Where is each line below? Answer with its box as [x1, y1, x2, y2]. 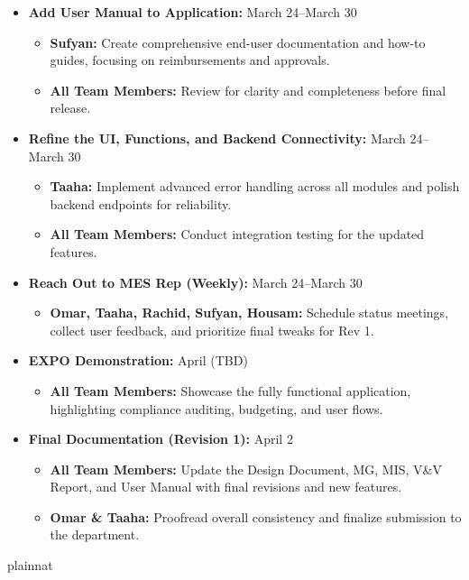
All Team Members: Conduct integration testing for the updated [50, 225, 425, 244]
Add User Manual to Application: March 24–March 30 [28, 3, 357, 21]
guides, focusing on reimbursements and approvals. [50, 51, 330, 69]
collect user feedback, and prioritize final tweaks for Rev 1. [50, 320, 374, 339]
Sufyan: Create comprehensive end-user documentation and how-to [50, 32, 426, 51]
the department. [50, 525, 140, 544]
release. [50, 98, 91, 117]
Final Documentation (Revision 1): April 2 [28, 429, 293, 448]
